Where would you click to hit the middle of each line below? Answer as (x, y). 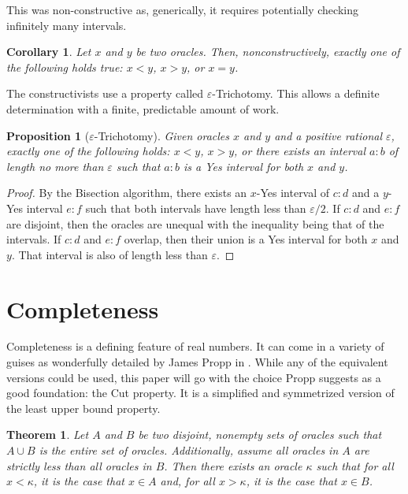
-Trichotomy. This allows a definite (296, 93)
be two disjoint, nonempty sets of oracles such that (260, 435)
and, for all (187, 481)
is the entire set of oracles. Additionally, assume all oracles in (189, 450)
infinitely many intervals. (67, 25)
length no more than (55, 166)
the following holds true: (65, 67)
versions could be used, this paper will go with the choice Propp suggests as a (194, 377)
